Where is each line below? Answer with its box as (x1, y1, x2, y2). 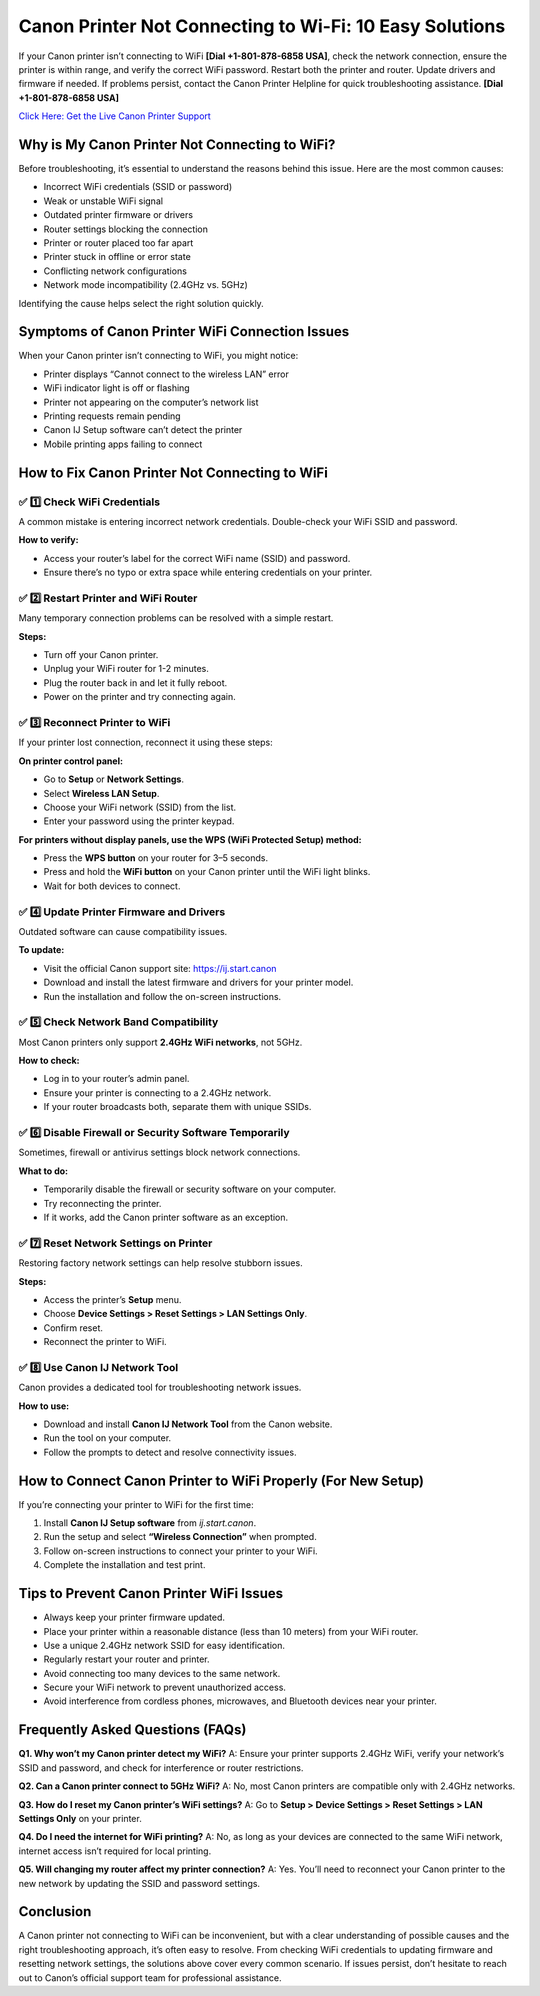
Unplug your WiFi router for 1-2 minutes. (43, 663, 209, 675)
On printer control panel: (18, 755, 124, 767)
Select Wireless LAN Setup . (43, 787, 160, 799)
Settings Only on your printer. (18, 1812, 142, 1824)
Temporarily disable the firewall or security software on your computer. (43, 1183, 337, 1195)
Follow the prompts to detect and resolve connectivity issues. (43, 1446, 297, 1458)
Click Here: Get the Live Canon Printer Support (18, 110, 212, 122)
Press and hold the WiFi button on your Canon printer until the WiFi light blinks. (43, 866, 371, 878)
